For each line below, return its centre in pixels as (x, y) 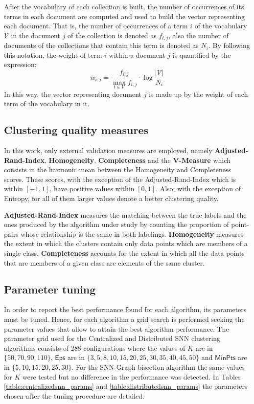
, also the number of (198, 35)
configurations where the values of (134, 348)
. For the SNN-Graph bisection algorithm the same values (158, 367)
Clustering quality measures (76, 130)
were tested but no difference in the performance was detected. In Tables (131, 376)
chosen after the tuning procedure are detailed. (74, 395)
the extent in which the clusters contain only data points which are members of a (126, 243)
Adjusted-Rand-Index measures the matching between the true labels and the (125, 214)
